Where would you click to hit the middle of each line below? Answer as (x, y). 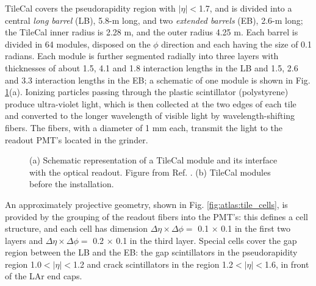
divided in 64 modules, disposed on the (78, 44)
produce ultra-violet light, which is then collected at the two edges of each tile (151, 103)
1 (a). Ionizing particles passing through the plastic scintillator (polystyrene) (147, 92)
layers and (24, 240)
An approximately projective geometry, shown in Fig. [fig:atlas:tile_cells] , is (146, 204)
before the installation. (72, 184)
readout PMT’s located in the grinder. (77, 139)
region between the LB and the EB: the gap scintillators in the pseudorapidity (151, 252)
